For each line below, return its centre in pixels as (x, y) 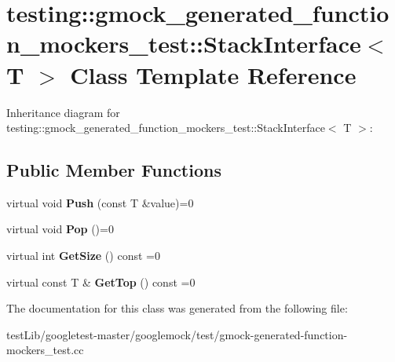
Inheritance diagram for (63, 112)
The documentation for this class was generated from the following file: (177, 308)
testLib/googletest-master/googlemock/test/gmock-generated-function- (177, 334)
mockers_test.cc (45, 350)
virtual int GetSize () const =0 (83, 256)
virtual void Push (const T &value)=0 (100, 202)
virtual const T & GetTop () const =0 (101, 282)
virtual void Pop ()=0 (60, 229)
